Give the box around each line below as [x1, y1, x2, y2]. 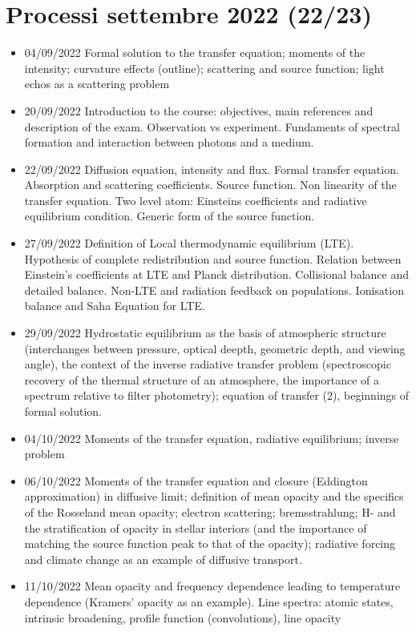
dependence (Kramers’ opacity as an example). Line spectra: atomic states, [24, 593, 394, 610]
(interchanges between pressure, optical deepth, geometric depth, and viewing [24, 340, 406, 356]
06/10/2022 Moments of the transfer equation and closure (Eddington [24, 472, 368, 489]
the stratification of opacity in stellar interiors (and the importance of [24, 519, 367, 536]
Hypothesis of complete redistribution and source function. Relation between [24, 250, 402, 267]
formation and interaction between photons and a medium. [24, 134, 314, 151]
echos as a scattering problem [24, 75, 170, 92]
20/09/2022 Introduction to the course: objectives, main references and [24, 102, 374, 119]
